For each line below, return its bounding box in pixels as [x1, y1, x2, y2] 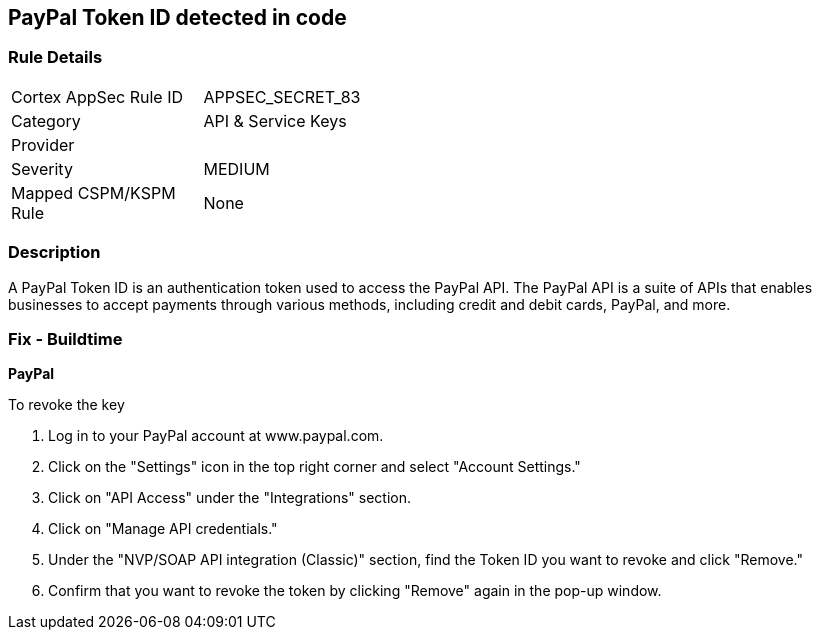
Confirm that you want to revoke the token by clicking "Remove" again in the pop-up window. [48, 582, 662, 600]
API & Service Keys [203, 110, 347, 131]
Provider [11, 134, 75, 155]
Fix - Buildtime [8, 328, 123, 349]
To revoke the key [8, 396, 125, 414]
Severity [11, 158, 73, 179]
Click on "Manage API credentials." [48, 520, 278, 538]
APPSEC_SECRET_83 [203, 86, 361, 107]
